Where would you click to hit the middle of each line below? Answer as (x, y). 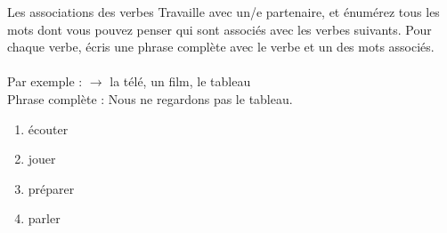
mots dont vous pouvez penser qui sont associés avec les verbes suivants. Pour (219, 29)
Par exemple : (45, 81)
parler (44, 218)
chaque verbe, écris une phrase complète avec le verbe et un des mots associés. (221, 47)
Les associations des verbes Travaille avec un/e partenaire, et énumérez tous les (223, 12)
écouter (48, 129)
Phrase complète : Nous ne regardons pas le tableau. (150, 98)
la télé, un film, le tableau (180, 81)
